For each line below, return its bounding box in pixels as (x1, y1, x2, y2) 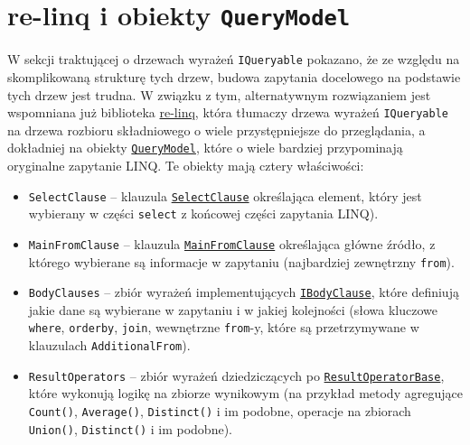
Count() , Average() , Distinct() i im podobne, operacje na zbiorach (28, 402, 411, 421)
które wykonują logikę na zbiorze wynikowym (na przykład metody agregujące (28, 384, 463, 403)
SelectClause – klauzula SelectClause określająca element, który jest (28, 186, 422, 205)
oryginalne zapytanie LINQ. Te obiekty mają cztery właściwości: (7, 156, 364, 174)
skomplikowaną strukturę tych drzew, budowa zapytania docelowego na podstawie (7, 67, 461, 86)
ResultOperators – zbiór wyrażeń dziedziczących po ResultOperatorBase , (28, 366, 445, 385)
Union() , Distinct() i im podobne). (28, 419, 232, 438)
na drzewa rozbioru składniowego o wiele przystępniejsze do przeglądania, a (7, 120, 426, 139)
